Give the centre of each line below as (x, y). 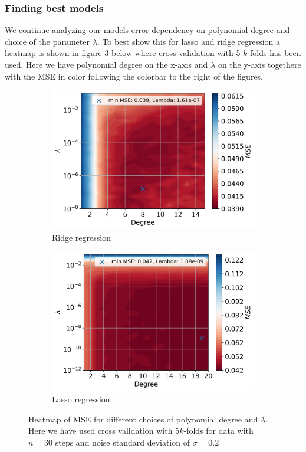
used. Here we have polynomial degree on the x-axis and (106, 64)
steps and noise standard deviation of (122, 442)
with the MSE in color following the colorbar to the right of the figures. (134, 76)
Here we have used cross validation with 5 (104, 430)
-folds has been (274, 53)
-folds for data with (218, 430)
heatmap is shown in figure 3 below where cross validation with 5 (123, 53)
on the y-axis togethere (259, 64)
